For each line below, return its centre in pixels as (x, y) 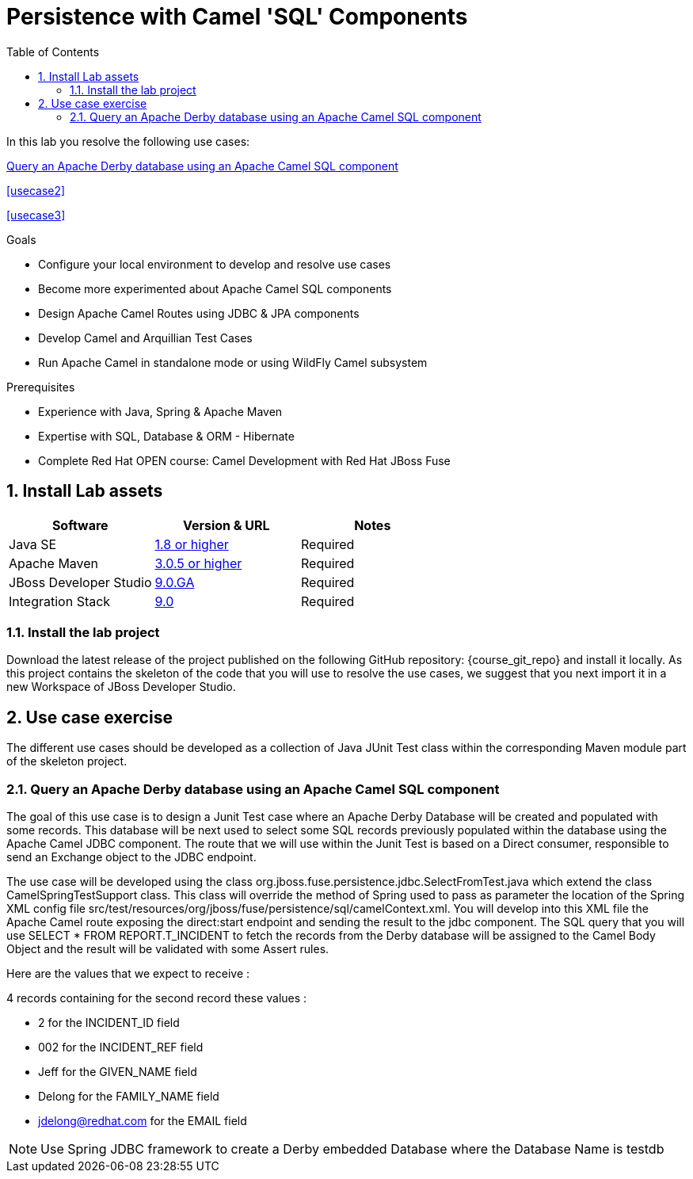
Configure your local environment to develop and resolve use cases (215, 264)
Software (80, 525)
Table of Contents (53, 52)
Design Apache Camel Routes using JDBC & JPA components (199, 313)
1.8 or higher (192, 544)
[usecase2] (36, 190)
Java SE (33, 544)
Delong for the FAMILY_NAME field (129, 1096)
